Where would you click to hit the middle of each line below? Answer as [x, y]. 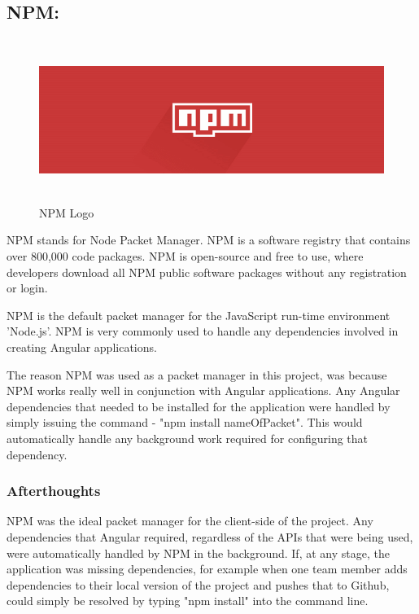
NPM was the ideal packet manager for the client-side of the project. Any [190, 521]
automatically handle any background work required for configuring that [188, 438]
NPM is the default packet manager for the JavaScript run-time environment [199, 315]
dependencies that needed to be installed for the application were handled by [199, 406]
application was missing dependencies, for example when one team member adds [207, 569]
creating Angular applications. [82, 346]
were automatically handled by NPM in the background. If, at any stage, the [198, 553]
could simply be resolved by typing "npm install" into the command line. [188, 601]
